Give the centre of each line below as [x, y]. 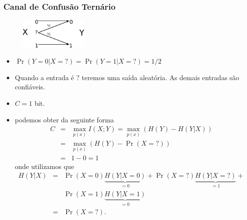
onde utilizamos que [44, 166]
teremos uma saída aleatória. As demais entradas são [160, 77]
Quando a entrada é [44, 77]
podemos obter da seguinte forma [64, 119]
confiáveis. [30, 87]
